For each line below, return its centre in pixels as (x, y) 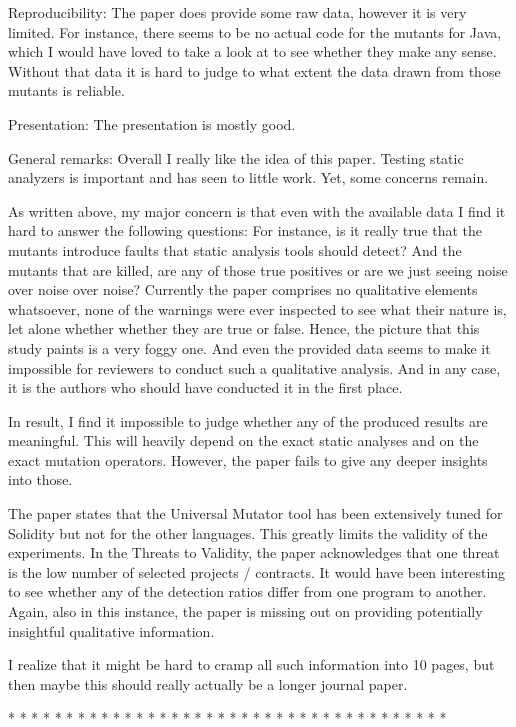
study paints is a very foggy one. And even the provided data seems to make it (249, 347)
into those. (40, 479)
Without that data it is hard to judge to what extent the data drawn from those (254, 70)
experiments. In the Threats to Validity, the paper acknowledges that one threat (254, 552)
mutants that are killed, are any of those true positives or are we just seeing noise (258, 269)
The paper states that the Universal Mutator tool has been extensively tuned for (255, 513)
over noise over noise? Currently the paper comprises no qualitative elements (243, 289)
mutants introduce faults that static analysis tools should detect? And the (235, 249)
